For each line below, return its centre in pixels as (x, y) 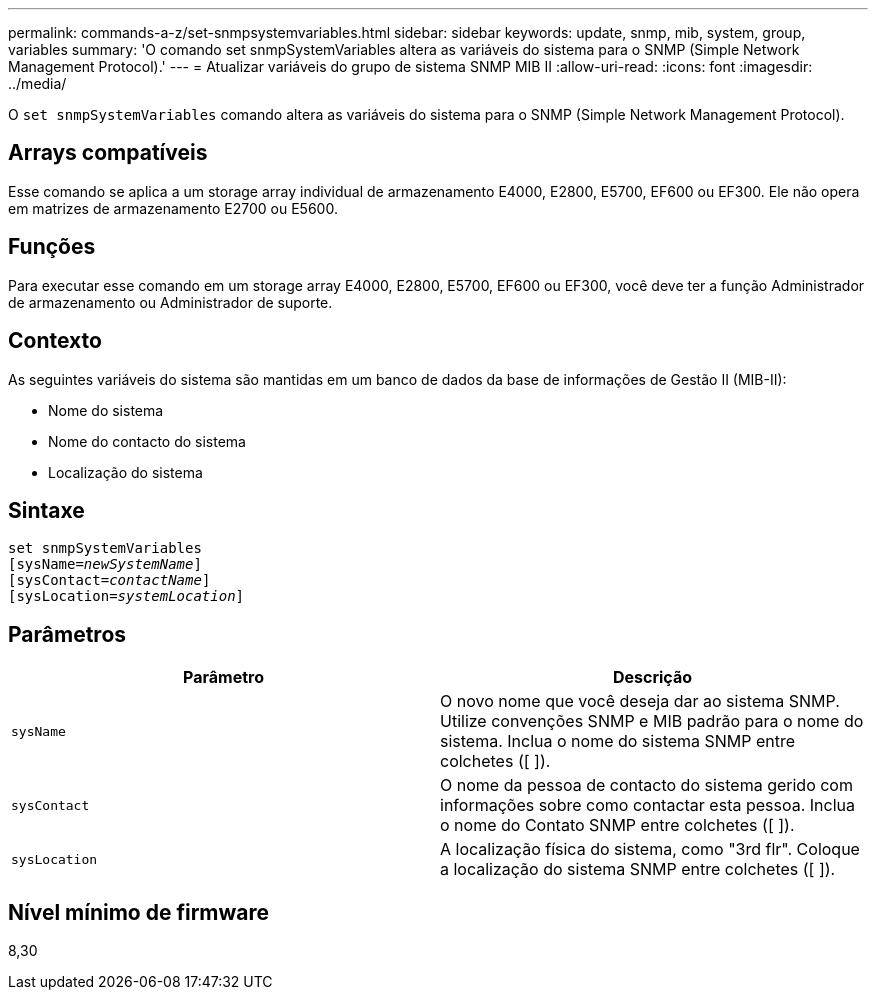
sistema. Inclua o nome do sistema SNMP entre (618, 741)
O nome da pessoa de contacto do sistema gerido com (646, 785)
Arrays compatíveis (108, 153)
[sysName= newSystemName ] (105, 564)
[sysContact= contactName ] (109, 580)
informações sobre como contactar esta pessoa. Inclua (648, 805)
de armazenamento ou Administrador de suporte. (170, 302)
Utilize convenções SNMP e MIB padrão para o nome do (652, 721)
